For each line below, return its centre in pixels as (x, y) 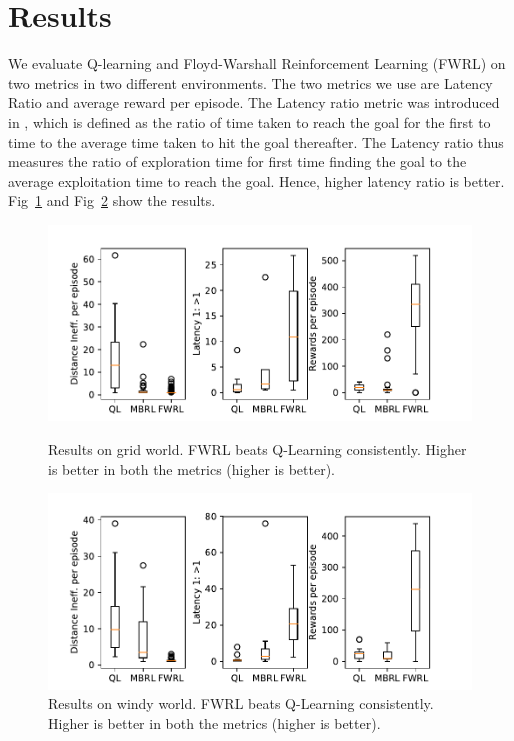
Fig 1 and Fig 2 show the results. (112, 200)
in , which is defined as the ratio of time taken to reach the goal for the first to (249, 121)
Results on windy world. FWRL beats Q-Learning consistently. (241, 703)
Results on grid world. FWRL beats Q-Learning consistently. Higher (257, 448)
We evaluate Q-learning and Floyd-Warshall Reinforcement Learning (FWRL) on (257, 63)
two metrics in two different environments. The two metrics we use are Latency (250, 82)
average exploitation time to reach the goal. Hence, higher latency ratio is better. (256, 180)
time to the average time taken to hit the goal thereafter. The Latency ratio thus (256, 141)
